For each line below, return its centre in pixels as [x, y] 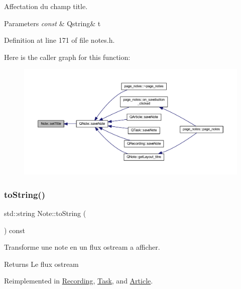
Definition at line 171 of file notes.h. [59, 40]
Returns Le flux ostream [41, 264]
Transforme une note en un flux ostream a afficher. [82, 247]
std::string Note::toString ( [45, 213]
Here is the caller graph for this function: [67, 57]
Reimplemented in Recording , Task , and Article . [79, 281]
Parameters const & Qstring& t [52, 23]
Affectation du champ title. [46, 6]
